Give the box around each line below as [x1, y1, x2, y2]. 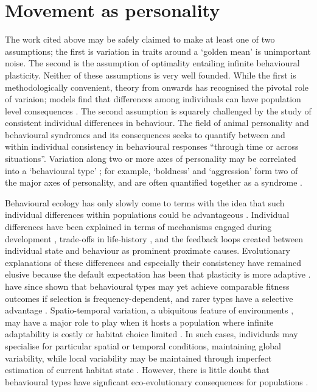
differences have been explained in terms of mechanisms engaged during [5, 220, 272, 233]
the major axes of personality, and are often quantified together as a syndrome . [5, 176, 302, 189]
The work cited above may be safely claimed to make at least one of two [5, 33, 275, 46]
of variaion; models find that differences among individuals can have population [5, 93, 301, 105]
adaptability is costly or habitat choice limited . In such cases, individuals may [5, 327, 298, 340]
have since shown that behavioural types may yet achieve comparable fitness [5, 280, 290, 292]
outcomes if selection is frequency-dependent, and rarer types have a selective [5, 292, 293, 304]
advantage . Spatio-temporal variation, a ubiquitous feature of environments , [5, 304, 294, 317]
